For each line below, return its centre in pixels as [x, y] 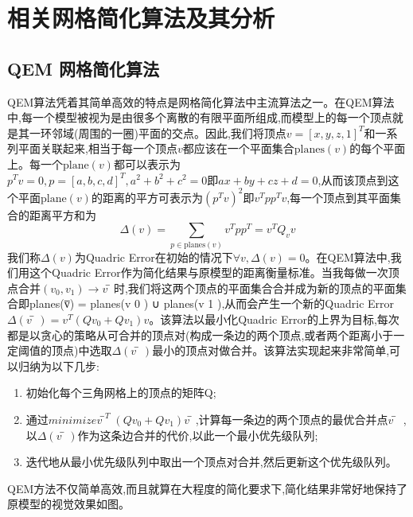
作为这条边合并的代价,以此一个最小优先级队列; [198, 435]
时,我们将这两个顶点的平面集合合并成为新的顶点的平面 [254, 288]
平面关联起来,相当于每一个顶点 [97, 148]
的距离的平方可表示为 [147, 197]
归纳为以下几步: [58, 365]
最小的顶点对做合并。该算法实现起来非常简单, [271, 350]
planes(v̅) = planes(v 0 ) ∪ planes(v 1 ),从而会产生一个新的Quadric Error [212, 303]
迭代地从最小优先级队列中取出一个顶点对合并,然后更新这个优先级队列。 [211, 462]
